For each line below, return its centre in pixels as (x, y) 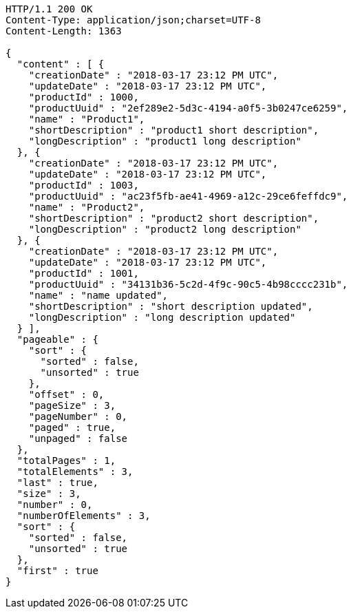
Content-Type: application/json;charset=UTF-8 (133, 20)
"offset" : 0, (66, 394)
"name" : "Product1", (87, 119)
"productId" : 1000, (84, 97)
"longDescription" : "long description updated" (162, 317)
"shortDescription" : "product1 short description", (174, 130)
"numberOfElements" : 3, (84, 516)
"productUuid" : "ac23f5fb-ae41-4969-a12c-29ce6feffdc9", (188, 196)
